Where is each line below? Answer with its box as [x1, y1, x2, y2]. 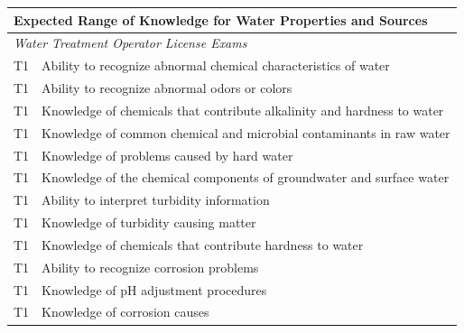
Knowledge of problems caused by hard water [42, 145, 293, 164]
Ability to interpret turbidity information [42, 190, 270, 209]
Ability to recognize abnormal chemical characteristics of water [42, 56, 390, 75]
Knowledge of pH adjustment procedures [42, 280, 267, 299]
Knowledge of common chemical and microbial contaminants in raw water [42, 123, 450, 142]
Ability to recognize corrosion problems [42, 257, 259, 276]
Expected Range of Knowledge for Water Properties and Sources [14, 10, 428, 29]
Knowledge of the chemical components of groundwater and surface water [42, 168, 450, 187]
